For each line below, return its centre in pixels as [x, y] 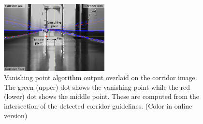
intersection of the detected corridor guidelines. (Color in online [98, 105]
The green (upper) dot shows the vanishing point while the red [97, 87]
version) [16, 115]
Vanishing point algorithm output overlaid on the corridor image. [101, 77]
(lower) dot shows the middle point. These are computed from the [101, 96]
